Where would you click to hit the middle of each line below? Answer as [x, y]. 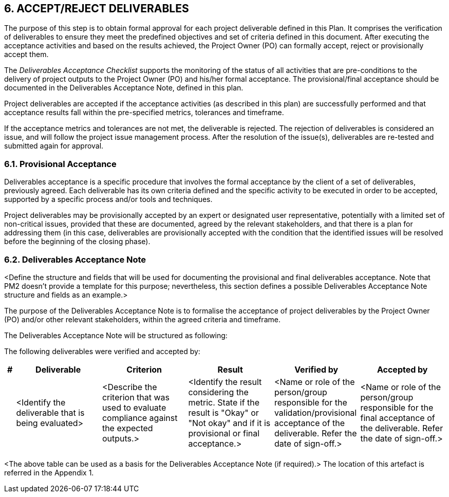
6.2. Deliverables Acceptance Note [75, 259]
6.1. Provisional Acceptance [60, 164]
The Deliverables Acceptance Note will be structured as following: [116, 335]
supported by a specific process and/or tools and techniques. [108, 199]
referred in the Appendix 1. [49, 472]
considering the [218, 392]
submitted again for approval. [54, 146]
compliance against [140, 418]
